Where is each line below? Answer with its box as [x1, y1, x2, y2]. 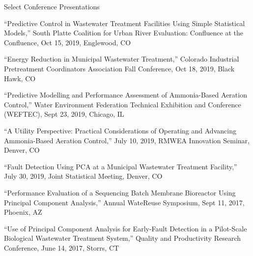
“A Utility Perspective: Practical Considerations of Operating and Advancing [4, 125, 236, 135]
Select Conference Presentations [4, 1, 100, 11]
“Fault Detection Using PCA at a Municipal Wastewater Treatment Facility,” [4, 161, 237, 171]
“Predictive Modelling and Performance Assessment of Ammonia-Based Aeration [4, 90, 247, 100]
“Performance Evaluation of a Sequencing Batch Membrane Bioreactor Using [4, 187, 236, 197]
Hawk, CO [4, 73, 36, 83]
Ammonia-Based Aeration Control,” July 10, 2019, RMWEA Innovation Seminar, [4, 135, 250, 145]
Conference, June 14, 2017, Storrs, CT [4, 242, 119, 253]
